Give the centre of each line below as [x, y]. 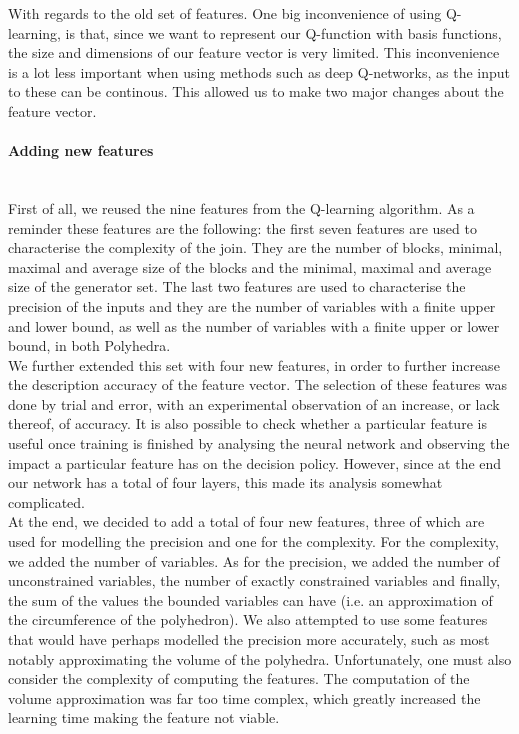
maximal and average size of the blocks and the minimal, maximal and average [250, 266]
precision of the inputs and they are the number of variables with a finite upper [252, 305]
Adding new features [81, 150]
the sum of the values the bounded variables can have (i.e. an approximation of [250, 599]
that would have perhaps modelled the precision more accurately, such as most [249, 639]
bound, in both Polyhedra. [89, 345]
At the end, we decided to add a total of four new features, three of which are [246, 521]
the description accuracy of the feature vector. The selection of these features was [258, 384]
